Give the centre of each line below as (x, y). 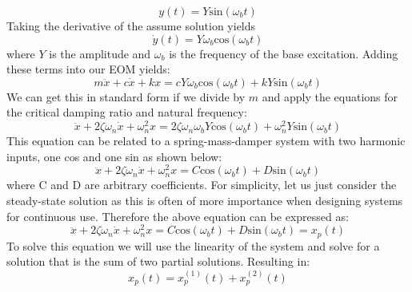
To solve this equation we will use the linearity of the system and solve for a (193, 245)
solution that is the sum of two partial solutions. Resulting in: (158, 261)
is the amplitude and (100, 53)
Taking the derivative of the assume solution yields (131, 26)
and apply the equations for (330, 96)
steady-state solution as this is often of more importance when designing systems (205, 200)
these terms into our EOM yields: (88, 69)
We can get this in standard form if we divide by (126, 96)
